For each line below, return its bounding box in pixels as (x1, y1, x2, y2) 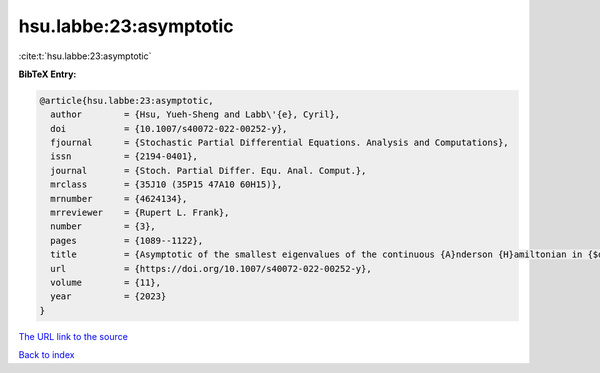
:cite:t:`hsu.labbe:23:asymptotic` (18, 50, 152, 62)
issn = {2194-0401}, (50, 151, 199, 162)
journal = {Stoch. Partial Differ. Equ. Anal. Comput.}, (50, 165, 367, 176)
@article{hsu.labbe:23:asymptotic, (39, 95, 214, 106)
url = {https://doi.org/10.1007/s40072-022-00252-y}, (50, 263, 372, 274)
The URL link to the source (18, 330, 129, 342)
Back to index (18, 349, 75, 361)
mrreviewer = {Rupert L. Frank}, (50, 207, 230, 219)
